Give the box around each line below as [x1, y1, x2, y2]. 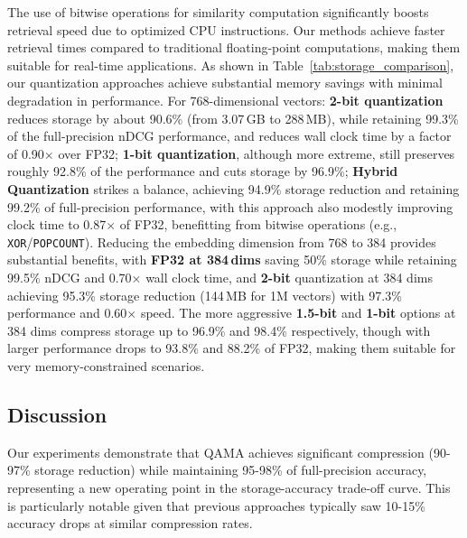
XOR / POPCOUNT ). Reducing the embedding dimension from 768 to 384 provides [7, 232, 436, 251]
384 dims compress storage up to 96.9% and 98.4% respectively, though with [7, 320, 431, 339]
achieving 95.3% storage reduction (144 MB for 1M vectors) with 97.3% [7, 285, 402, 304]
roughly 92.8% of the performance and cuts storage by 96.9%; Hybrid [7, 162, 398, 181]
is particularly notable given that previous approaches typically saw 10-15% [7, 496, 425, 515]
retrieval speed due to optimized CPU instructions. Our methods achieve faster [7, 20, 445, 39]
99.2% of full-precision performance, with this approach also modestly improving [7, 197, 453, 216]
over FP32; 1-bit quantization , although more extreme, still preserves [58, 144, 455, 162]
